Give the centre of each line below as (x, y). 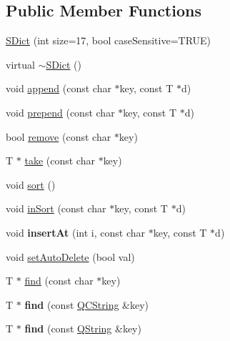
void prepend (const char (60, 112)
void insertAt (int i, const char (76, 232)
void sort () (31, 184)
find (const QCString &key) (87, 304)
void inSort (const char (56, 208)
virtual (20, 64)
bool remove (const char (59, 136)
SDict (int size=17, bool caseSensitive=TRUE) (109, 40)
